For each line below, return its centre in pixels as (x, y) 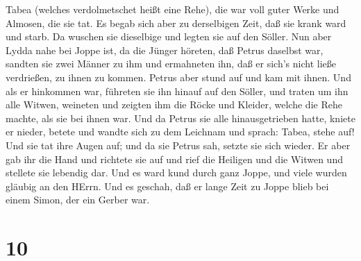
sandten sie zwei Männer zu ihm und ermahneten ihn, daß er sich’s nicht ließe (171, 64)
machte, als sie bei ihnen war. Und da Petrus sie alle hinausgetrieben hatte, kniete (180, 118)
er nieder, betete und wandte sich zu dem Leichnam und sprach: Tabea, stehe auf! (180, 132)
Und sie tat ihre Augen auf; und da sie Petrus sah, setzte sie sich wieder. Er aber (178, 145)
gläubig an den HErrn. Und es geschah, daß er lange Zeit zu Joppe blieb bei (167, 186)
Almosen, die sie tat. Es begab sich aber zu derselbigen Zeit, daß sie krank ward (176, 23)
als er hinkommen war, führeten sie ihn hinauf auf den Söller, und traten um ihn (177, 91)
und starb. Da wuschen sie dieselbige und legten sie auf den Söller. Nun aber (169, 36)
